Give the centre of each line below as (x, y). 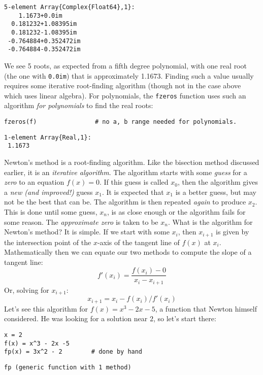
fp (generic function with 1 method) (68, 367)
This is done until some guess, (51, 211)
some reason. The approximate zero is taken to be (81, 221)
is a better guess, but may (216, 192)
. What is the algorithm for (210, 221)
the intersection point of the (48, 242)
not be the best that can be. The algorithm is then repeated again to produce (125, 202)
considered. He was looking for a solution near (76, 318)
